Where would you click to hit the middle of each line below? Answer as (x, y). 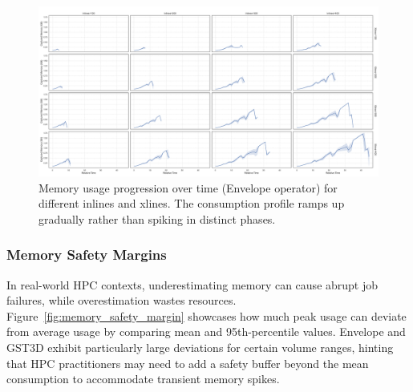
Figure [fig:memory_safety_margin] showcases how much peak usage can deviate (206, 315)
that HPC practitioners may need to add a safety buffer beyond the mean (188, 363)
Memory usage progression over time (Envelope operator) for (188, 187)
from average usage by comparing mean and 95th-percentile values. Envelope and (206, 331)
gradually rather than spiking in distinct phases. (157, 218)
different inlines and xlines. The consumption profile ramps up (192, 203)
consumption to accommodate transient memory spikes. (143, 379)
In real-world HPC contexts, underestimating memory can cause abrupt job (192, 284)
